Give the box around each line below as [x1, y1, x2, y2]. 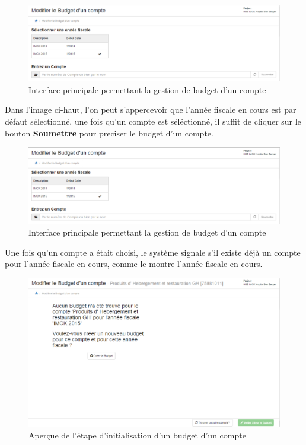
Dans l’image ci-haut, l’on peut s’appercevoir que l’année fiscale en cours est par [5, 103, 297, 116]
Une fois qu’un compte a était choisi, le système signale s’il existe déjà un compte [5, 246, 301, 258]
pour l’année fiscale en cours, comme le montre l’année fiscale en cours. [5, 258, 263, 270]
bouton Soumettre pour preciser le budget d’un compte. [5, 126, 213, 139]
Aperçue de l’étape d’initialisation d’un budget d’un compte [28, 428, 246, 441]
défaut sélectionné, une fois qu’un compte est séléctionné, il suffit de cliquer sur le [5, 115, 301, 127]
